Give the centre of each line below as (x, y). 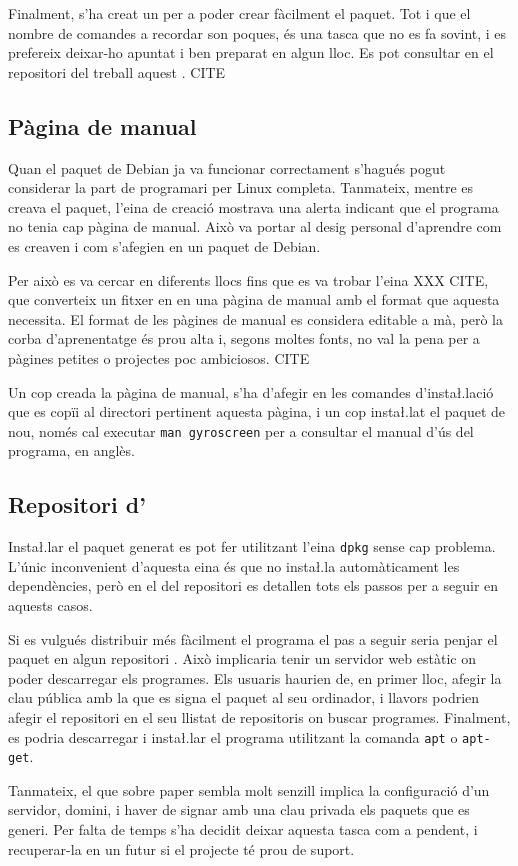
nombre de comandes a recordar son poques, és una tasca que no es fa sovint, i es (257, 32)
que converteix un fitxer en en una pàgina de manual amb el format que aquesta (254, 299)
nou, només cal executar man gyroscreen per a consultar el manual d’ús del (241, 430)
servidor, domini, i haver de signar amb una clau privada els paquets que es (239, 809)
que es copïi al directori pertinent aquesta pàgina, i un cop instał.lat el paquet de (257, 411)
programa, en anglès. (71, 450)
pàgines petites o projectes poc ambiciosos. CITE (159, 357)
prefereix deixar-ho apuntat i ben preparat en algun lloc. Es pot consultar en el (251, 52)
